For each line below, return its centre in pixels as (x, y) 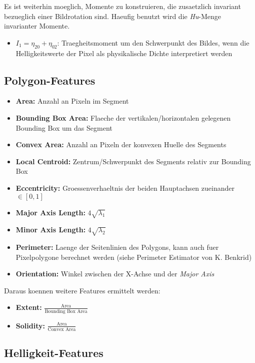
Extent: (29, 307)
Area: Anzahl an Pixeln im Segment (72, 101)
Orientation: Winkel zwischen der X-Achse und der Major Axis (115, 274)
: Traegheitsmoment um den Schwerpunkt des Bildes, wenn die (153, 42)
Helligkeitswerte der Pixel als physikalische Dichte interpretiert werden (124, 53)
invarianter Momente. (37, 26)
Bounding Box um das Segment (64, 127)
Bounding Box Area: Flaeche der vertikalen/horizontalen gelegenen (123, 117)
